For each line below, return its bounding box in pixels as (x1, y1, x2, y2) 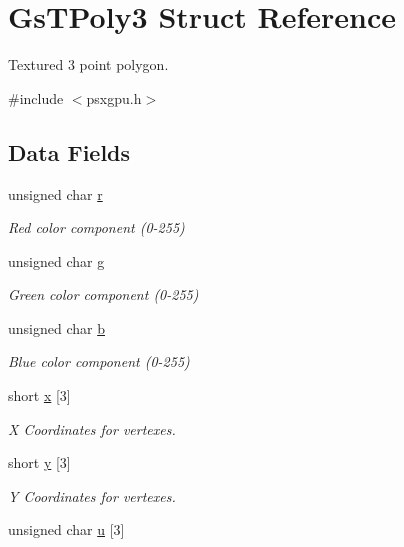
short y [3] (8, 452, 71, 473)
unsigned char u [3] (8, 519, 125, 540)
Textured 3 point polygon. (8, 54, 169, 75)
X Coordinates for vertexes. (8, 418, 176, 439)
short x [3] (8, 385, 71, 406)
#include (8, 87, 64, 108)
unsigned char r (8, 183, 103, 204)
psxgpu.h (86, 87, 142, 108)
